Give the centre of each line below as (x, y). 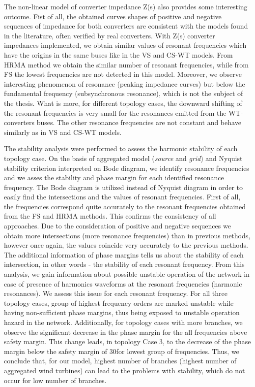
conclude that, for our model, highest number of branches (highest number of (120, 361)
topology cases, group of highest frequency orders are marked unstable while (119, 303)
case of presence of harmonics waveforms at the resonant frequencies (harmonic (123, 283)
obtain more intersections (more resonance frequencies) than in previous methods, (127, 235)
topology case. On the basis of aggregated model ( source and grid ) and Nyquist (123, 158)
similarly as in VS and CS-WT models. (63, 132)
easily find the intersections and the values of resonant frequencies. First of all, (122, 197)
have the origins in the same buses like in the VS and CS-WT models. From (118, 54)
